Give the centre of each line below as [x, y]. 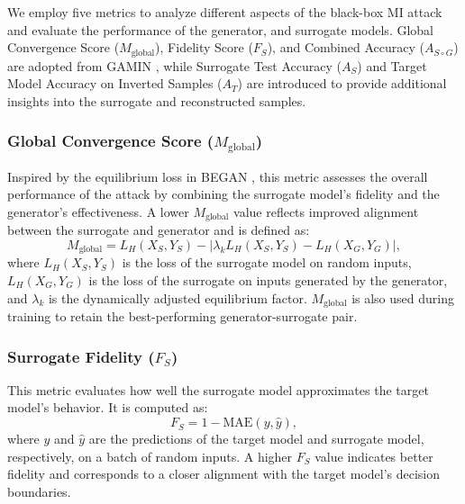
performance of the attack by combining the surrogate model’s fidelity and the [223, 194]
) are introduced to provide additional [342, 83]
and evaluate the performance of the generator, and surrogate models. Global [221, 29]
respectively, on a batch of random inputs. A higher [150, 456]
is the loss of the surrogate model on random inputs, [267, 262]
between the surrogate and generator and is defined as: [159, 230]
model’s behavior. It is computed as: [108, 407]
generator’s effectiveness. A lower [98, 211]
